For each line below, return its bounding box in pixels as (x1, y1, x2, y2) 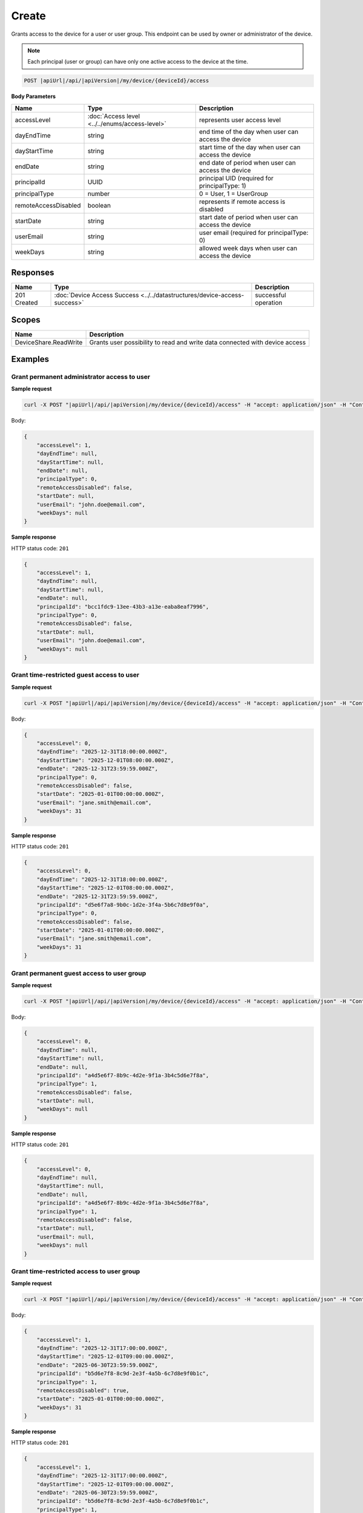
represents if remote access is (198, 197, 286, 206)
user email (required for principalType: (198, 228, 309, 237)
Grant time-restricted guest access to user (11, 671, 140, 679)
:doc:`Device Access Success (54, 291, 139, 300)
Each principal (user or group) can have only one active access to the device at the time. (27, 58, 249, 65)
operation (255, 298, 283, 307)
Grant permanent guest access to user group (11, 969, 146, 977)
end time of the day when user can (198, 127, 299, 136)
